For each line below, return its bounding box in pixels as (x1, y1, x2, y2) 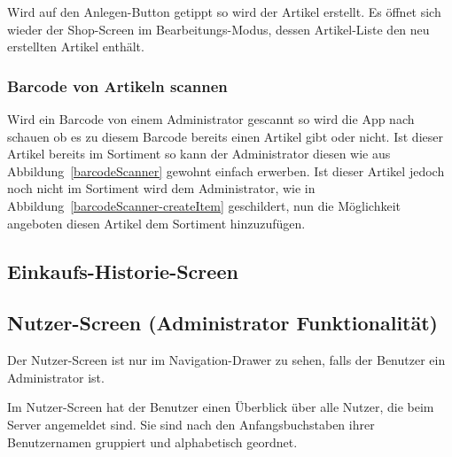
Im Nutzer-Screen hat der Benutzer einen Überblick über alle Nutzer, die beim (7, 398, 434, 416)
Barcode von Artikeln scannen (7, 74, 228, 97)
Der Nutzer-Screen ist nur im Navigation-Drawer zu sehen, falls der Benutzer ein (7, 351, 446, 369)
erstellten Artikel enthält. (7, 37, 144, 56)
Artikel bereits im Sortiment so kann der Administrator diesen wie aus (7, 144, 391, 163)
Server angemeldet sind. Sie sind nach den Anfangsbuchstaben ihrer (7, 414, 375, 433)
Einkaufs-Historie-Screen (7, 257, 238, 284)
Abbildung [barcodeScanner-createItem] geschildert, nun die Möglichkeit (7, 196, 401, 214)
